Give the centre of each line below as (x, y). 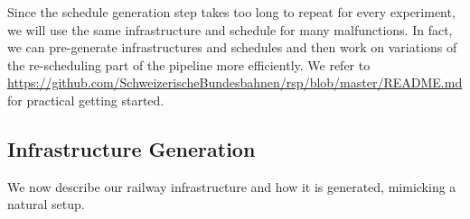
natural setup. (46, 204)
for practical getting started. (86, 100)
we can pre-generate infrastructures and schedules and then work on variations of (232, 47)
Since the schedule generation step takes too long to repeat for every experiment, (231, 12)
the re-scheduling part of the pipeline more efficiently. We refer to (189, 64)
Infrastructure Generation (132, 148)
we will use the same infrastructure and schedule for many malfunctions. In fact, (230, 29)
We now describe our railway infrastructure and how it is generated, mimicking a (232, 186)
